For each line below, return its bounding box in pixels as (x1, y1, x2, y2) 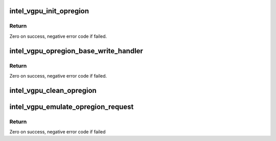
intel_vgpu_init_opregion (9, 7, 89, 15)
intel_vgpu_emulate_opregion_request (9, 102, 134, 111)
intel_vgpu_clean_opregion (9, 86, 97, 95)
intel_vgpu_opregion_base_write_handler (9, 46, 143, 55)
